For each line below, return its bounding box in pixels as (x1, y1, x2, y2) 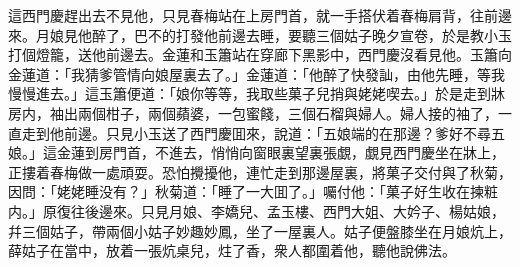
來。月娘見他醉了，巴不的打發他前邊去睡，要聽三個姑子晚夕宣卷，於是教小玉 (8, 24, 512, 45)
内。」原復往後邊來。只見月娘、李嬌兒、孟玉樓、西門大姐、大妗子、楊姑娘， (8, 200, 505, 221)
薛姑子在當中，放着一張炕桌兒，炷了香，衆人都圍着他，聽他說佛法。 (8, 240, 456, 261)
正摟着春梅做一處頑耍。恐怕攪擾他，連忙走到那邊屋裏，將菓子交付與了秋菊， (8, 161, 512, 182)
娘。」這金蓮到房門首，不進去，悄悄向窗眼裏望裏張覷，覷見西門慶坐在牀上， (8, 142, 505, 163)
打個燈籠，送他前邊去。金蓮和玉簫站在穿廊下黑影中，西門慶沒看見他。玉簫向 (8, 44, 512, 65)
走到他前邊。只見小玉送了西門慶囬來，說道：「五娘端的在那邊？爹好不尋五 (21, 122, 505, 143)
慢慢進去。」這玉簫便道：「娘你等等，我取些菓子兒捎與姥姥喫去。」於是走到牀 (8, 83, 505, 104)
